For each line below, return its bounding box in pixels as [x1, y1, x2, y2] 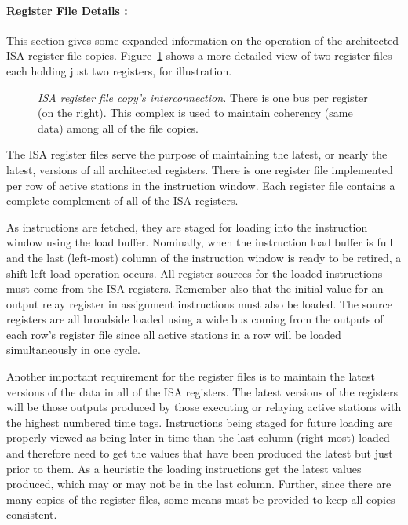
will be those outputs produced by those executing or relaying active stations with [6, 399, 402, 415]
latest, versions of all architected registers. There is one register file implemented [6, 161, 393, 177]
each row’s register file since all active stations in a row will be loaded [6, 326, 341, 342]
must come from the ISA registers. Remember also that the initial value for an [6, 280, 384, 297]
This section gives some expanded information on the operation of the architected [6, 31, 399, 48]
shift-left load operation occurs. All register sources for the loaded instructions [6, 264, 383, 281]
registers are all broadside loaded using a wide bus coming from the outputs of [6, 311, 384, 327]
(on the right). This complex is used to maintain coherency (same [38, 104, 353, 121]
